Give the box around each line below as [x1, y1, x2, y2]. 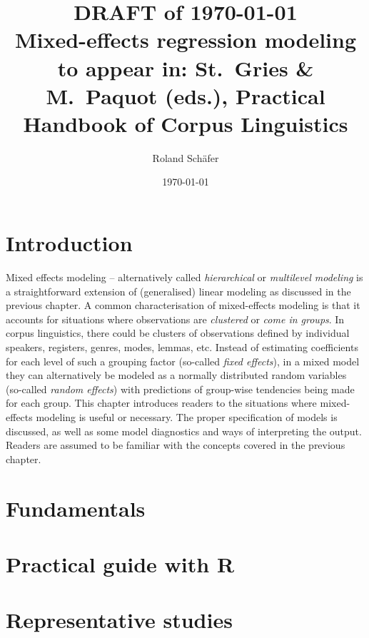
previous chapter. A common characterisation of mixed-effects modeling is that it [6, 298, 360, 313]
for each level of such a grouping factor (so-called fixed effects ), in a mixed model [6, 353, 360, 368]
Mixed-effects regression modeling [15, 25, 356, 54]
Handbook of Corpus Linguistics [23, 108, 348, 138]
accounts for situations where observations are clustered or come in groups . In [6, 311, 345, 326]
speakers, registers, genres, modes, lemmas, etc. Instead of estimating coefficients [6, 339, 358, 354]
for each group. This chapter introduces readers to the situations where [6, 395, 317, 410]
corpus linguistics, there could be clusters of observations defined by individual [6, 325, 350, 340]
